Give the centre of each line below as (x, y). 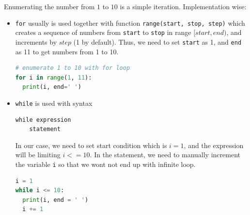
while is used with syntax (54, 103)
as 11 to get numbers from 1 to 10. (67, 51)
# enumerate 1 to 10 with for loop (73, 68)
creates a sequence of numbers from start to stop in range (103, 32)
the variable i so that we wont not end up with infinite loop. (105, 164)
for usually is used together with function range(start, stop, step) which (130, 23)
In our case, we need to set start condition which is (91, 145)
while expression (43, 120)
